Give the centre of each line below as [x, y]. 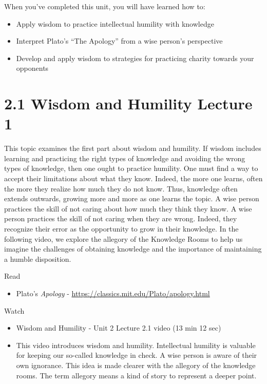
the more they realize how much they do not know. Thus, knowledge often [121, 188]
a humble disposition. [38, 258]
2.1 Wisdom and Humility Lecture [128, 103]
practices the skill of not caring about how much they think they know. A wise [128, 208]
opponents [32, 68]
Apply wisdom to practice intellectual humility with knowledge [115, 23]
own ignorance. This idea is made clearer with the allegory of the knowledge [136, 365]
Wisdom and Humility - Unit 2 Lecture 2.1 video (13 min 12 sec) [119, 328]
